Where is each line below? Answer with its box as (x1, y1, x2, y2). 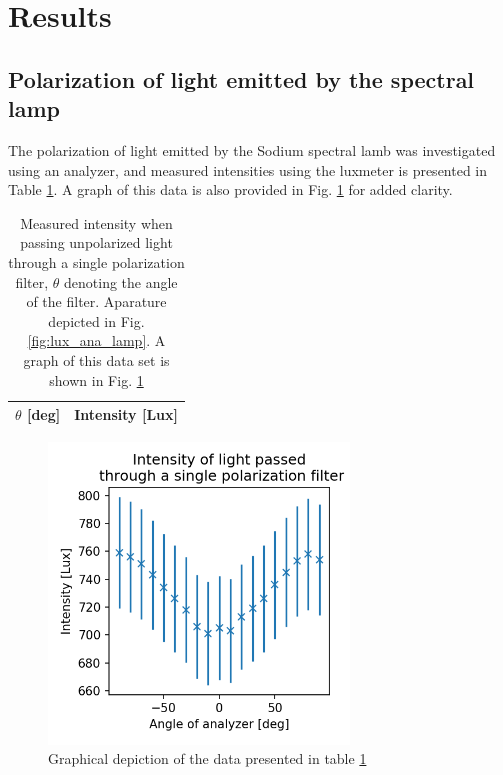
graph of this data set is (23, 349, 170, 370)
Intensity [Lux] (74, 404, 178, 425)
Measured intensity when (20, 212, 173, 233)
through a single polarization (8, 251, 185, 272)
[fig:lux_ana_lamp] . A (27, 330, 166, 351)
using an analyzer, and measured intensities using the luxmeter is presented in (8, 159, 488, 180)
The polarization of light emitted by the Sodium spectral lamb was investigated (8, 139, 496, 160)
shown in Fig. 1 (49, 369, 144, 390)
